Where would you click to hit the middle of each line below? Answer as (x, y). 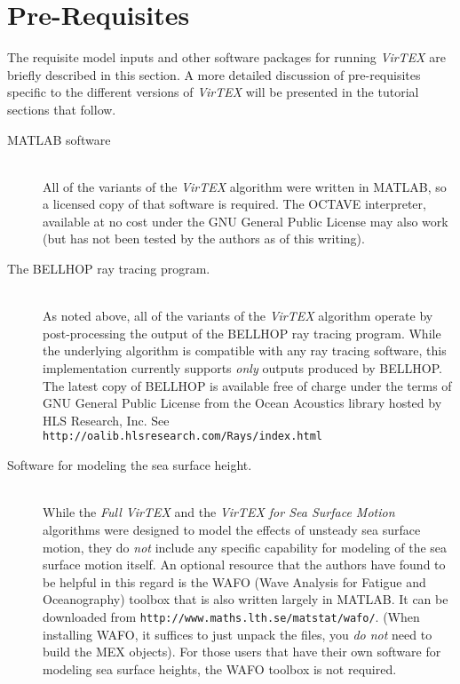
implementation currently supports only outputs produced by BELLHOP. (242, 368)
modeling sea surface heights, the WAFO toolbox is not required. (220, 668)
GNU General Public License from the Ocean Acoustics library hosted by (242, 403)
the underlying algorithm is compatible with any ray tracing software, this (245, 350)
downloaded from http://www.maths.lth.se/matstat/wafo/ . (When (231, 616)
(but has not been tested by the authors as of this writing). (204, 239)
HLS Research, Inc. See (106, 420)
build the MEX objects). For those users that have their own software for (242, 652)
